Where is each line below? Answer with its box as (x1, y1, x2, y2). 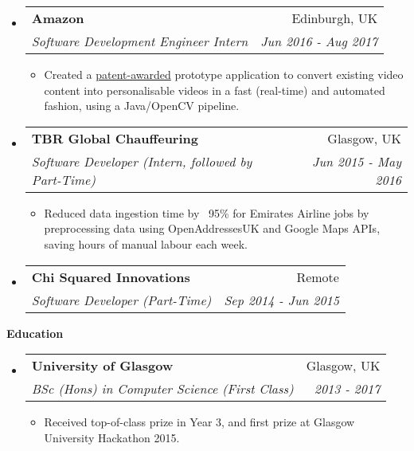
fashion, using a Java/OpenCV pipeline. (44, 97, 240, 114)
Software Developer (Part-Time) (31, 290, 212, 309)
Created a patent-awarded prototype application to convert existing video (44, 66, 404, 82)
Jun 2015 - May (312, 151, 401, 171)
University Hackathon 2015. (44, 429, 180, 445)
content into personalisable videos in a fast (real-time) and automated (44, 81, 385, 98)
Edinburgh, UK (291, 9, 378, 27)
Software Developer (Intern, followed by (31, 151, 252, 171)
